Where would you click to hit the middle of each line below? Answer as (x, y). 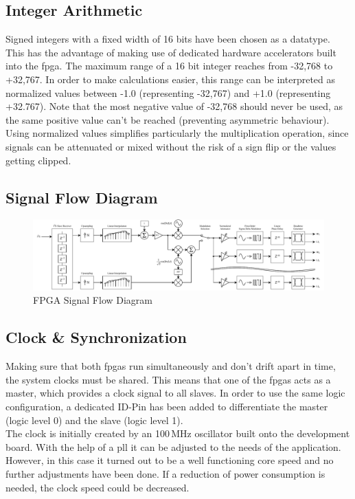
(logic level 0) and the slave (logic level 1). (94, 420)
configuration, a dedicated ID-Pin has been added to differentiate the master (167, 407)
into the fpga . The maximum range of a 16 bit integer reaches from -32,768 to (169, 66)
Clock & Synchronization (96, 337)
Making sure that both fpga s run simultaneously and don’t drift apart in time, (171, 366)
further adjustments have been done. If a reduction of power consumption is (165, 474)
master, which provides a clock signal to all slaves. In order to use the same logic (175, 393)
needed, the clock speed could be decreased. (98, 487)
